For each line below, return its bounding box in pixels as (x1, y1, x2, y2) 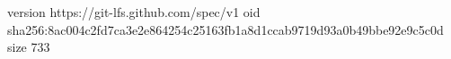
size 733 (7, 38, 50, 56)
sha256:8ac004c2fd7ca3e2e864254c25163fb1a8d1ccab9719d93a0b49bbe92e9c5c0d (7, 20, 444, 38)
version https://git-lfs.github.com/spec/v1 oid (7, 3, 261, 21)
